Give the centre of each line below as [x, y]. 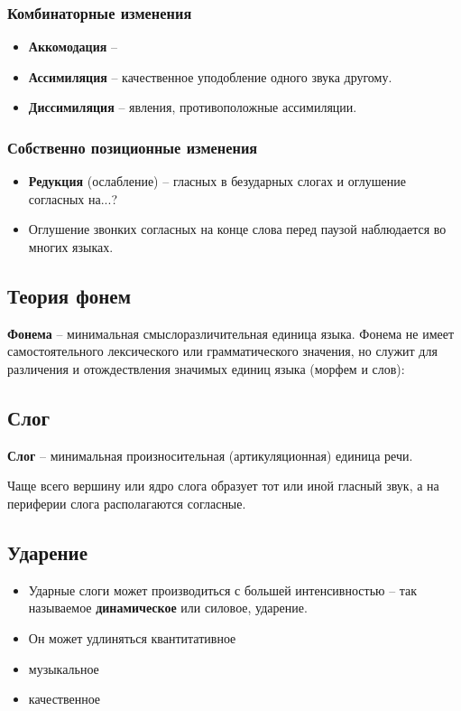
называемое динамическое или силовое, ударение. [168, 608]
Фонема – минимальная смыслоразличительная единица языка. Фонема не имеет [231, 333]
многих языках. [71, 247]
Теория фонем [69, 295]
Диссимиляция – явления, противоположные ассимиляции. [193, 107]
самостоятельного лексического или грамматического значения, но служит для [222, 351]
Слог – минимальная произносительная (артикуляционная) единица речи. [210, 455]
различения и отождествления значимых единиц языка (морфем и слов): [206, 368]
